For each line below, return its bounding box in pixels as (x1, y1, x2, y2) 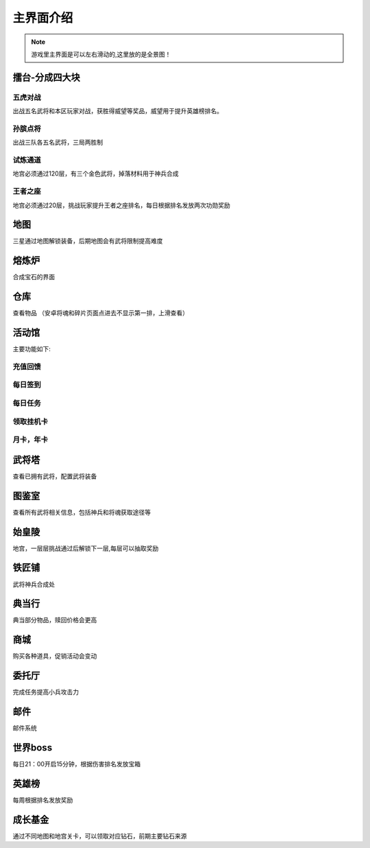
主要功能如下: (12, 345, 51, 353)
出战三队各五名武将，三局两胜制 (12, 138, 103, 147)
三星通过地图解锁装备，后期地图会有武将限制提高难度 (12, 237, 163, 245)
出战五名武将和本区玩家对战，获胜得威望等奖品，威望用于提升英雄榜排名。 (12, 107, 223, 115)
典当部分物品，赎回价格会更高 (12, 616, 97, 624)
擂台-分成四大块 (12, 71, 80, 83)
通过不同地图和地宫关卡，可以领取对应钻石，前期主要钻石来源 (12, 832, 187, 840)
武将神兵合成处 (12, 580, 55, 588)
